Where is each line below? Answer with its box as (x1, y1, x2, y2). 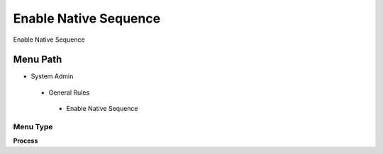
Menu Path (13, 54, 62, 66)
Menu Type (13, 122, 53, 131)
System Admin (30, 72, 74, 81)
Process (13, 136, 38, 145)
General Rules (48, 88, 90, 97)
